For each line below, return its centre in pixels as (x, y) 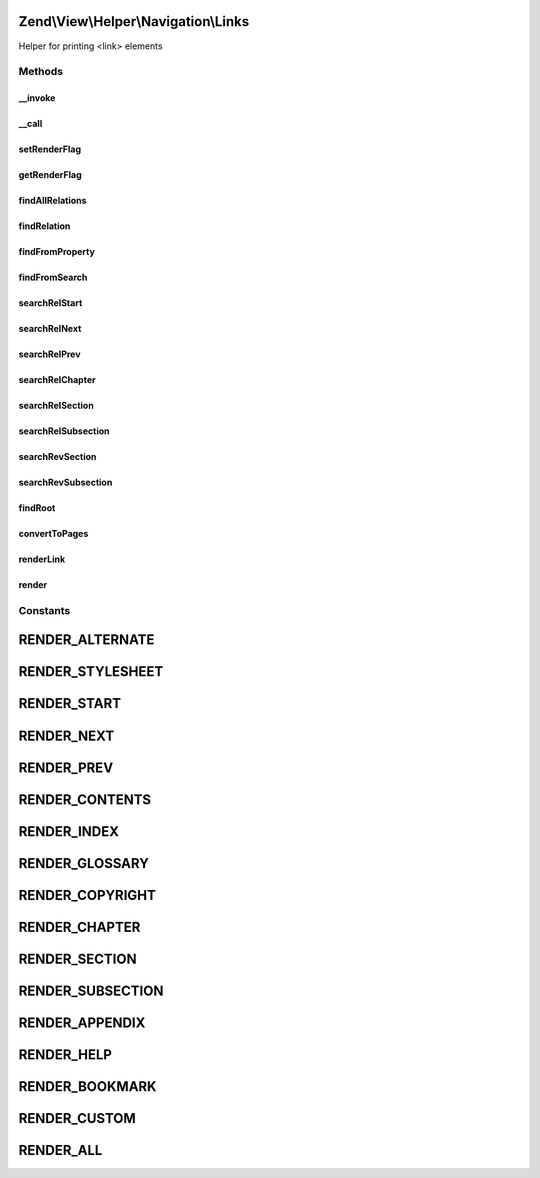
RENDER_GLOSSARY (84, 863)
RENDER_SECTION (77, 958)
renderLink (42, 559)
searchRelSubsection (64, 431)
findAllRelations (52, 201)
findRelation (44, 226)
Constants (44, 610)
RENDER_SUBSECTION (91, 990)
